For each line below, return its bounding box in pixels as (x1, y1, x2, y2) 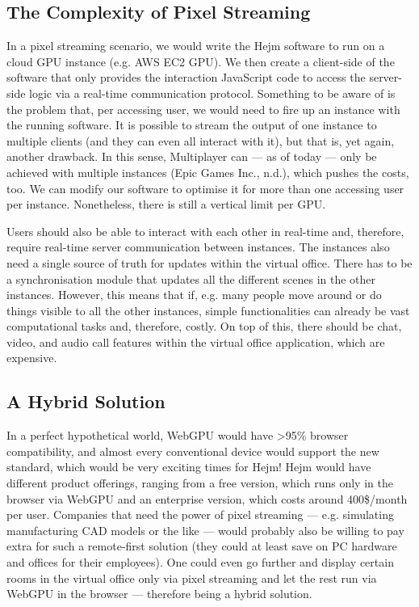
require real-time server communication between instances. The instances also (6, 238, 390, 255)
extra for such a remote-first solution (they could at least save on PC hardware (6, 537, 397, 554)
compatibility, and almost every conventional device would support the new (6, 442, 379, 459)
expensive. (6, 349, 57, 366)
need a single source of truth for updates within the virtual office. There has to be (6, 254, 413, 271)
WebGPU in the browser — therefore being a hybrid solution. (6, 585, 312, 602)
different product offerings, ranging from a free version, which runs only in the (6, 474, 393, 491)
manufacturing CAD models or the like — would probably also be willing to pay (6, 521, 404, 538)
